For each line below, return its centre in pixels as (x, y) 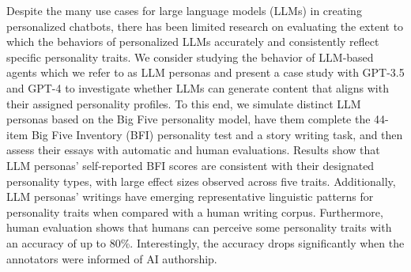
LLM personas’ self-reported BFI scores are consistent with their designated (190, 165)
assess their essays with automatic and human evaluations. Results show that (193, 150)
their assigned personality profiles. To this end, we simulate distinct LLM (184, 103)
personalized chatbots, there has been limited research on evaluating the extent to (205, 26)
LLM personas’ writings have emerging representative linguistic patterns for (190, 196)
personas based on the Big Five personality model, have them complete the (189, 119)
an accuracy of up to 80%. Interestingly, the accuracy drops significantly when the (205, 242)
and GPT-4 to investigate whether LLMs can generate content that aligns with (198, 87)
